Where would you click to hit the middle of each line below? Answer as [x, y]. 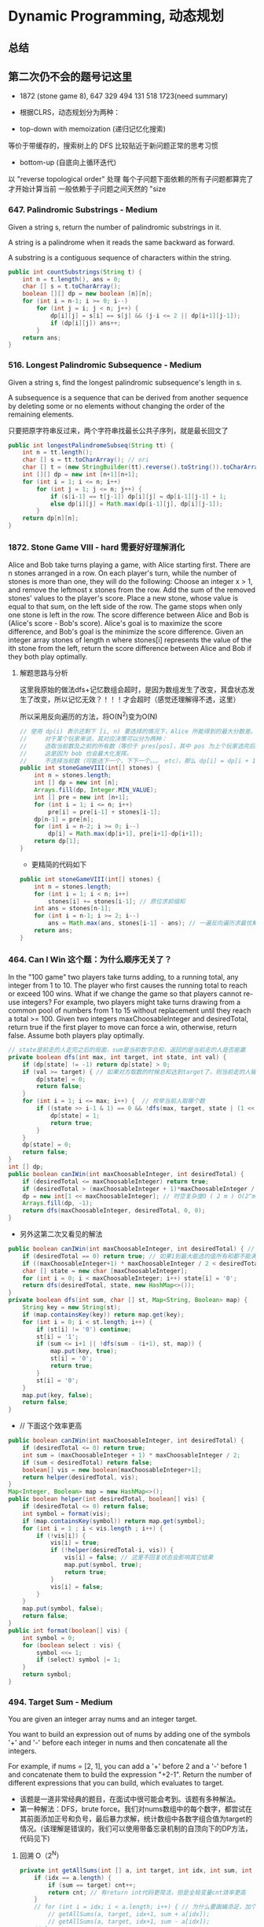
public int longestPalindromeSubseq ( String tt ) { [91, 445]
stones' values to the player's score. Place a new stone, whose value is [123, 598]
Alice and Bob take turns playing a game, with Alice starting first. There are [130, 565]
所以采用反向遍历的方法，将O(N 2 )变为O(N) [88, 716]
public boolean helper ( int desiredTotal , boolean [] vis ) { [107, 1499]
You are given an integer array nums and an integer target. [103, 1719]
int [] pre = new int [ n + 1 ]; [82, 797]
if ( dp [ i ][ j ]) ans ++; [86, 323]
